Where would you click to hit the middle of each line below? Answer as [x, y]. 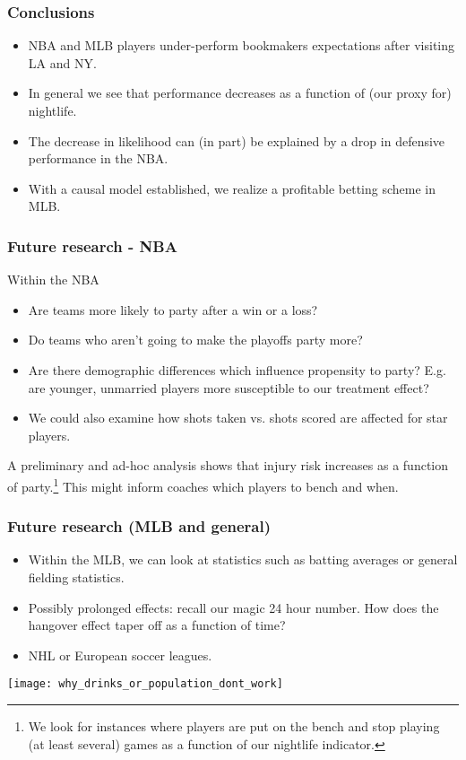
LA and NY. [62, 62]
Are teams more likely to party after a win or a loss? [173, 309]
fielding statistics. [76, 577]
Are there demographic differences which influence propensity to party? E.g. [237, 369]
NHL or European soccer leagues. [120, 655]
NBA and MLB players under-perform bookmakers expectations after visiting [241, 45]
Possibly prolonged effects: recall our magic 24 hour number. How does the [233, 607]
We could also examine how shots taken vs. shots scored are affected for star [238, 418]
